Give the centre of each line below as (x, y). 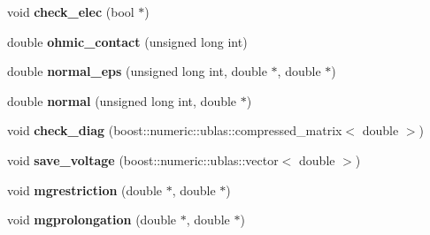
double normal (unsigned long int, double (122, 100)
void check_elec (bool (71, 11)
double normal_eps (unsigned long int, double (137, 71)
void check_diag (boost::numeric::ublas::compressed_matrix (175, 130)
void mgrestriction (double (84, 190)
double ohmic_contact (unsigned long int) (127, 41)
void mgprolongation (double (92, 220)
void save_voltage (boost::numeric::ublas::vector (143, 159)
